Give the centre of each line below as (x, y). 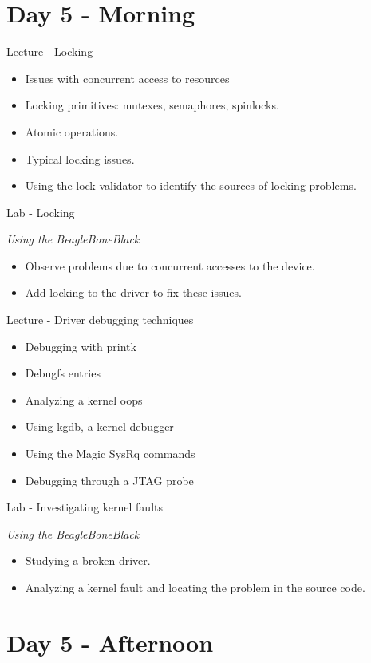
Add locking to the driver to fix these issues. (133, 292)
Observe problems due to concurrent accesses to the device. (170, 265)
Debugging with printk (81, 346)
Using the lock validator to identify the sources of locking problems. (191, 185)
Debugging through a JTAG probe (109, 480)
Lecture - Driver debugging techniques (100, 320)
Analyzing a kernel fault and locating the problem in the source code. (195, 587)
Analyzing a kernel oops (84, 399)
